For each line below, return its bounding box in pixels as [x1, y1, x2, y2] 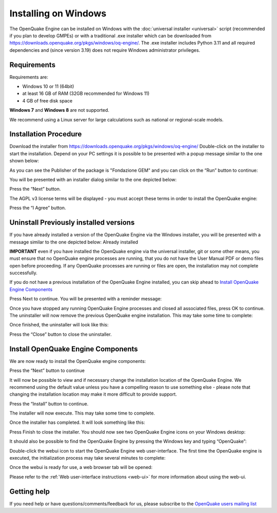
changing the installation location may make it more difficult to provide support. [9, 391, 177, 397]
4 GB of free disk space [22, 97, 73, 104]
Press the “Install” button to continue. [9, 400, 89, 407]
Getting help [9, 487, 50, 496]
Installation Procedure [9, 130, 82, 138]
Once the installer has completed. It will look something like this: [9, 419, 146, 425]
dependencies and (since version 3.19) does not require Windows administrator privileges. [9, 47, 200, 53]
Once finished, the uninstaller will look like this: [9, 322, 109, 328]
